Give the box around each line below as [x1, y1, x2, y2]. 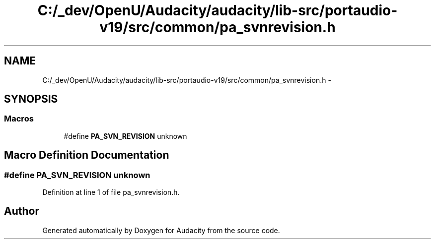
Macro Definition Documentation [4, 149, 169, 162]
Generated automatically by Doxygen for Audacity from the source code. [42, 226, 280, 235]
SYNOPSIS [4, 93, 58, 106]
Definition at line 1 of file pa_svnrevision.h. [42, 188, 180, 197]
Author [4, 205, 39, 218]
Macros [4, 114, 34, 124]
